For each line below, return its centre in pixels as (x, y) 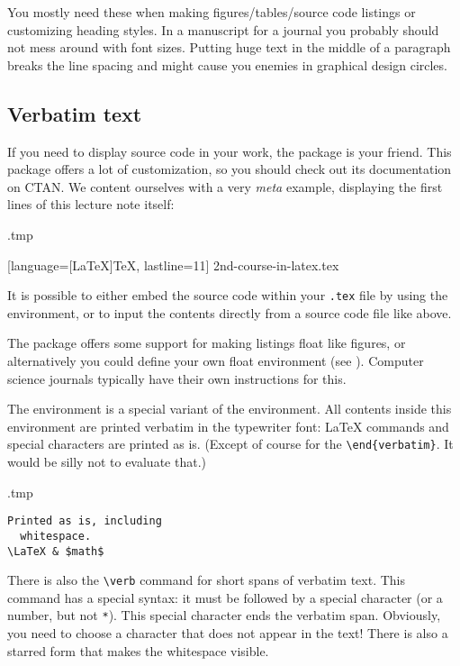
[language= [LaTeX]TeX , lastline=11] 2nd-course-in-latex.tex (173, 265)
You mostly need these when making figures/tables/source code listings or (212, 12)
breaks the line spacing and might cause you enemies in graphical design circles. (227, 64)
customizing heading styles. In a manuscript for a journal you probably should (223, 29)
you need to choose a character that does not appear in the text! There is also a (228, 633)
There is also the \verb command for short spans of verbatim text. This (207, 580)
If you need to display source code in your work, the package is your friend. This (230, 151)
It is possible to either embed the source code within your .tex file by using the (228, 295)
